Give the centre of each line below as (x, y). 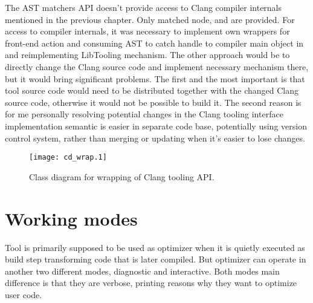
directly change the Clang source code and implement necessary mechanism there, (157, 66)
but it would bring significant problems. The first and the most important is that (155, 78)
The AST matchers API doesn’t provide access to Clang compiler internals (144, 7)
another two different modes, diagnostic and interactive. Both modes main (142, 271)
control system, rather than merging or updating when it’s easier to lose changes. (155, 138)
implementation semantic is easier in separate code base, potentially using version (156, 125)
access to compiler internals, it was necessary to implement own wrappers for (147, 31)
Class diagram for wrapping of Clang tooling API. (122, 176)
